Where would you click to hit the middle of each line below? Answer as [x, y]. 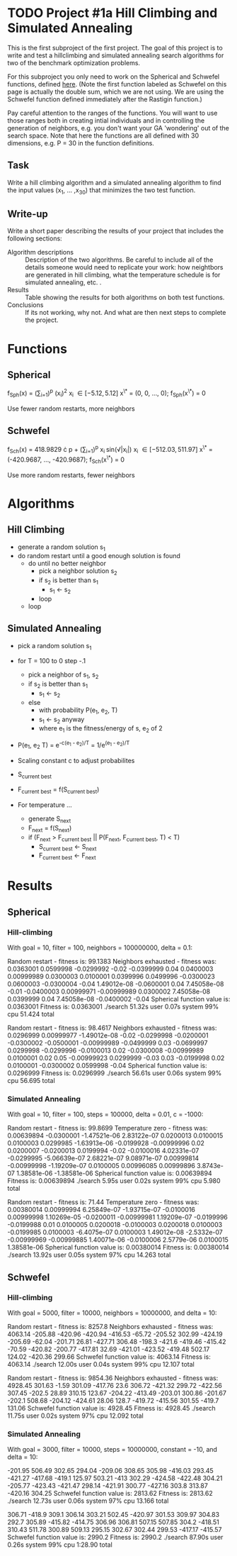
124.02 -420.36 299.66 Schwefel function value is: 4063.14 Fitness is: [109, 1357]
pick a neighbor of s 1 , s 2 [63, 676]
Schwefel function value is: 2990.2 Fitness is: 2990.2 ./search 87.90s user [115, 1538]
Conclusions [25, 305]
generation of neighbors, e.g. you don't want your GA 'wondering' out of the [118, 128]
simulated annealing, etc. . [63, 282]
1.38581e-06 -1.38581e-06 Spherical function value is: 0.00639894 [114, 1173]
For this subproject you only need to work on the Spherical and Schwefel [114, 77]
